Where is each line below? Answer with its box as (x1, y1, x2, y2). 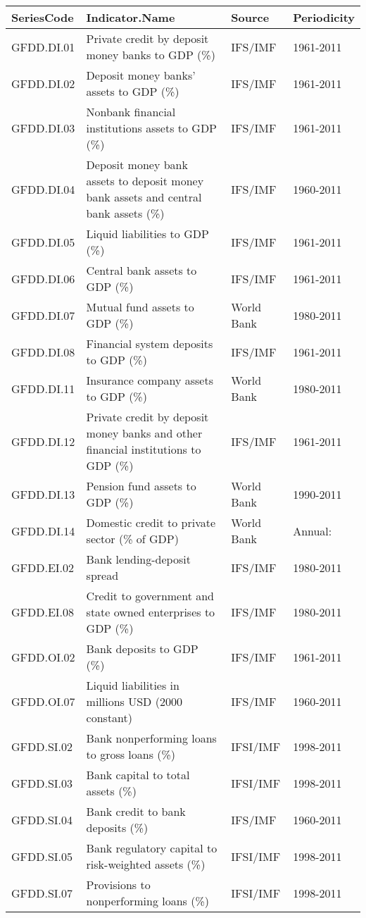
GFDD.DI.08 (11, 343, 75, 360)
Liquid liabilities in (86, 677, 179, 693)
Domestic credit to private (86, 514, 216, 531)
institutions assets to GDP (86, 120, 217, 136)
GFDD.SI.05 (11, 848, 73, 864)
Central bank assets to (86, 262, 197, 278)
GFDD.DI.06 (11, 270, 75, 287)
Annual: (293, 522, 332, 539)
